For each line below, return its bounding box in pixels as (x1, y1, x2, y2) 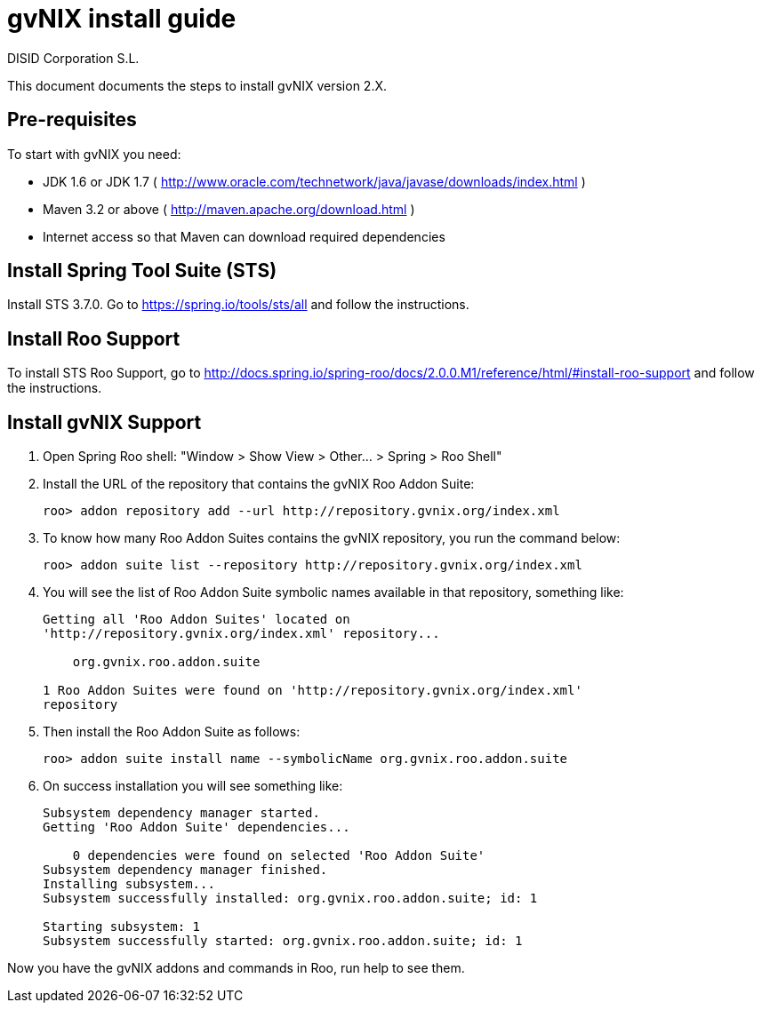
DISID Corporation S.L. (7, 50, 140, 66)
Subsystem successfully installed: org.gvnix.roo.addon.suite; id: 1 (43, 891, 538, 906)
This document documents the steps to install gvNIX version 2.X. (7, 77, 387, 93)
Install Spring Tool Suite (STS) (7, 259, 277, 282)
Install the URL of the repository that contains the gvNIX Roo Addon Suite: (43, 476, 475, 492)
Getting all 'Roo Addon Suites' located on (43, 612, 350, 627)
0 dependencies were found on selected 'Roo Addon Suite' (72, 848, 485, 863)
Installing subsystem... (43, 877, 215, 892)
